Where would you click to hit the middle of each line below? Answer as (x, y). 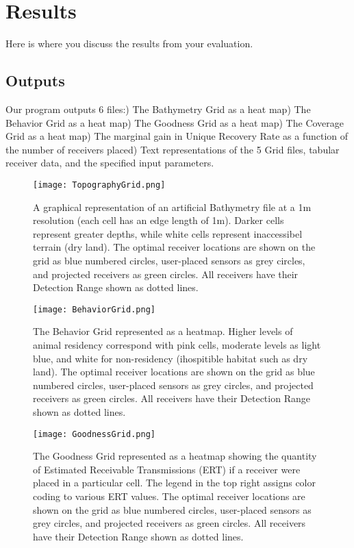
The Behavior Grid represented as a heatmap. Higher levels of (163, 331)
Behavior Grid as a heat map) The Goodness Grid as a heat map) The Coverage (175, 122)
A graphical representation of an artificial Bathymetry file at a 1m (172, 207)
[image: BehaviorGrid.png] (94, 309)
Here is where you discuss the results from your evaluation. (129, 43)
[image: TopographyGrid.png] (99, 185)
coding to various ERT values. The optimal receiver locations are (169, 496)
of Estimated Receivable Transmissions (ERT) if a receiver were (167, 469)
